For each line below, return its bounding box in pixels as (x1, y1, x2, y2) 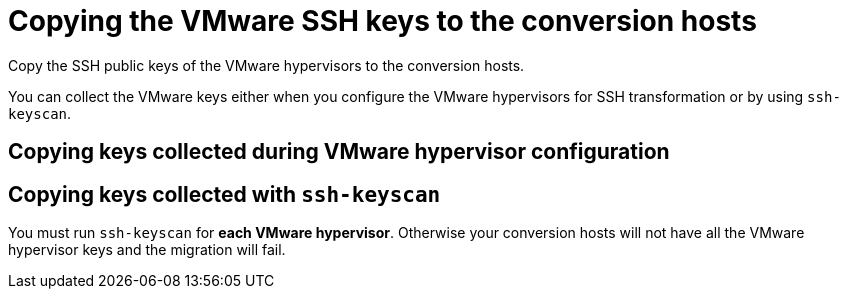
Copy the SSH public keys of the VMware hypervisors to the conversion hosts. (8, 56, 525, 74)
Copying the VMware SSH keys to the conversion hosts (8, 4, 757, 38)
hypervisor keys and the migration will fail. (8, 241, 286, 259)
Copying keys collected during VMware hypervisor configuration (8, 139, 670, 165)
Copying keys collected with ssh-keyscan (8, 181, 441, 207)
